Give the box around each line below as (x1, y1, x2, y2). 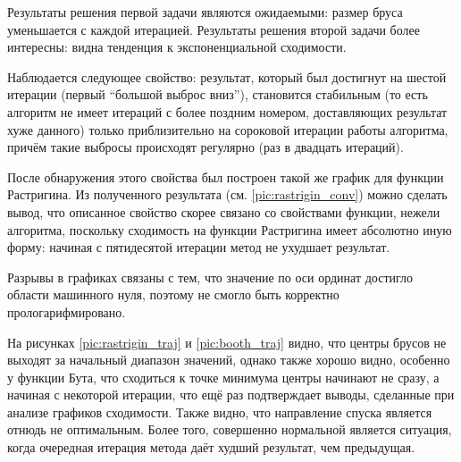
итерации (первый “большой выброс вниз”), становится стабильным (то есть (7, 85, 428, 104)
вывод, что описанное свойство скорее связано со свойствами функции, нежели (7, 202, 440, 221)
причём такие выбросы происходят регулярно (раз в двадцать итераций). (7, 138, 404, 156)
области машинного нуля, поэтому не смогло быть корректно (7, 285, 339, 304)
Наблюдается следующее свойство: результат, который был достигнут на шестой (7, 67, 447, 86)
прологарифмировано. (7, 302, 126, 321)
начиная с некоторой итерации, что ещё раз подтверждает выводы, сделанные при (7, 385, 455, 404)
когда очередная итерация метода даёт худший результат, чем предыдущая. (7, 438, 415, 457)
